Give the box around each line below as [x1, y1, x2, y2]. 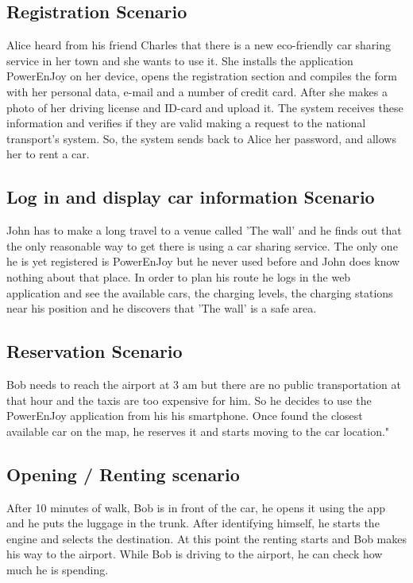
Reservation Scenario [6, 339, 183, 363]
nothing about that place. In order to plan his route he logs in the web [6, 268, 351, 285]
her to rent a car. [6, 146, 90, 162]
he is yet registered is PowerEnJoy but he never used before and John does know [6, 253, 400, 270]
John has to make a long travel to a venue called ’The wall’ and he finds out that [6, 222, 402, 239]
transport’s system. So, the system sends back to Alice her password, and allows [6, 130, 396, 146]
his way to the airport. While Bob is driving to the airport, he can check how [6, 546, 383, 562]
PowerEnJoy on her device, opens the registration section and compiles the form [6, 68, 397, 84]
